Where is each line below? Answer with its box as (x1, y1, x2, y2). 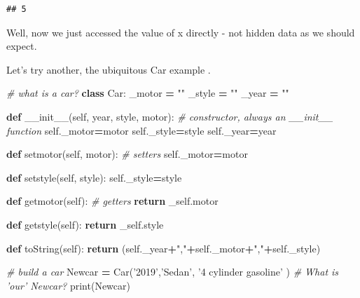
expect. (6, 39, 37, 53)
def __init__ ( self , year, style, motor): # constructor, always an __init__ (6, 109, 333, 123)
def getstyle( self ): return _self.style (6, 217, 164, 231)
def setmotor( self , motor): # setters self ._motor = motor (6, 147, 248, 161)
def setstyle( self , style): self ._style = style (6, 170, 182, 184)
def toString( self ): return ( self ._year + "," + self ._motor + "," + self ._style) (6, 241, 321, 255)
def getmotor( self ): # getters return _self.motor (6, 194, 219, 208)
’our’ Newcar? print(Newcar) (6, 278, 130, 292)
